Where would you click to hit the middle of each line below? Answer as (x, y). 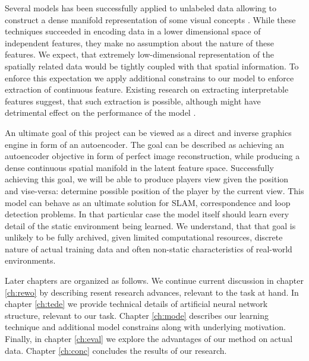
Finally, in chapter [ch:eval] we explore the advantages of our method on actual (149, 339)
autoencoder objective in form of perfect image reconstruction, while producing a (152, 156)
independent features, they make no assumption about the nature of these (140, 42)
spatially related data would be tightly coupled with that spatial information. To (152, 66)
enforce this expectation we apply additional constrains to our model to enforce (149, 77)
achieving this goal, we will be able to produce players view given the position (147, 179)
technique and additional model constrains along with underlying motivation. (145, 327)
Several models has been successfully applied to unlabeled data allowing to (141, 8)
